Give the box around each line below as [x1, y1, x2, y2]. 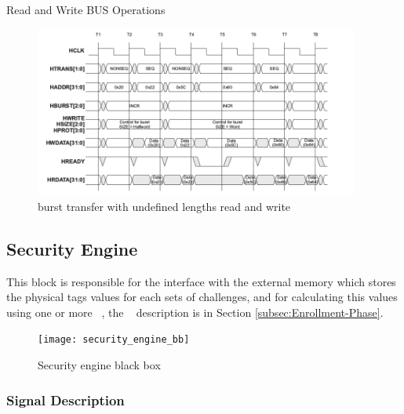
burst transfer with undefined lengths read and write [38, 198, 291, 214]
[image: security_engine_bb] [38, 334, 190, 346]
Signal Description [6, 390, 125, 409]
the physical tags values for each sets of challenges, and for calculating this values [6, 289, 398, 305]
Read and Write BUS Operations [6, 2, 166, 17]
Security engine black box [38, 357, 161, 373]
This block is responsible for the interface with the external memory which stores [6, 273, 396, 289]
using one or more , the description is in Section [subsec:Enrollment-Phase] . [6, 303, 384, 320]
